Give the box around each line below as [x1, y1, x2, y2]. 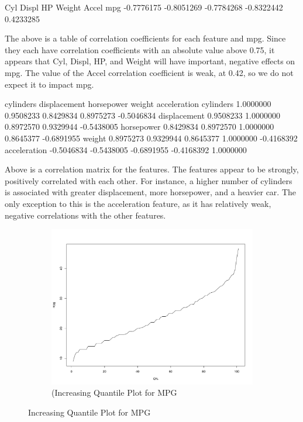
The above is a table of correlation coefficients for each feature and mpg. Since [5, 32, 286, 44]
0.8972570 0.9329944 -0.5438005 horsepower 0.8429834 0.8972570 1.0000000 [5, 120, 274, 133]
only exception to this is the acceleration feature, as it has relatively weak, [5, 197, 271, 209]
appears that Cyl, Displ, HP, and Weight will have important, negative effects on [5, 55, 295, 67]
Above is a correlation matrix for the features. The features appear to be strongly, [5, 163, 299, 175]
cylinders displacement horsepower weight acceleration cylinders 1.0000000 [5, 98, 271, 110]
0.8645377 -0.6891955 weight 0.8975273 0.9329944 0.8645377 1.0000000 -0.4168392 [5, 132, 298, 144]
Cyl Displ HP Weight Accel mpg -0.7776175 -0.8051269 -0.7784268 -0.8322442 [5, 1, 283, 13]
